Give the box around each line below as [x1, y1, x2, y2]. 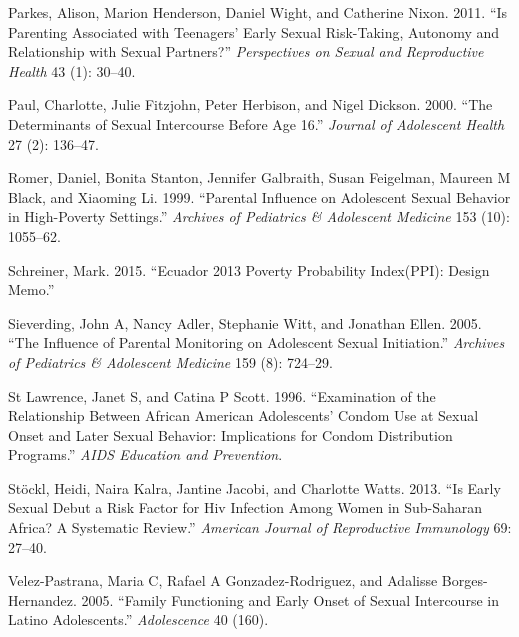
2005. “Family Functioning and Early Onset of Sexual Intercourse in [81, 589, 499, 610]
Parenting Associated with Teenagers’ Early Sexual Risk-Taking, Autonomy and [8, 21, 500, 42]
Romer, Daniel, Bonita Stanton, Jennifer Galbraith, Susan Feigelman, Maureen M [8, 167, 511, 188]
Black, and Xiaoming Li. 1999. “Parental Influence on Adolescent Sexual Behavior [8, 186, 511, 207]
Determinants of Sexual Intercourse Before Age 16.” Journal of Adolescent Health [8, 113, 505, 134]
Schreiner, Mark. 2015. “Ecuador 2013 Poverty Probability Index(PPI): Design [8, 259, 490, 280]
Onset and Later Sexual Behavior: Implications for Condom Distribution [8, 424, 453, 445]
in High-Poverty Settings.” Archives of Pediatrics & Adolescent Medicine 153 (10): [8, 206, 510, 227]
